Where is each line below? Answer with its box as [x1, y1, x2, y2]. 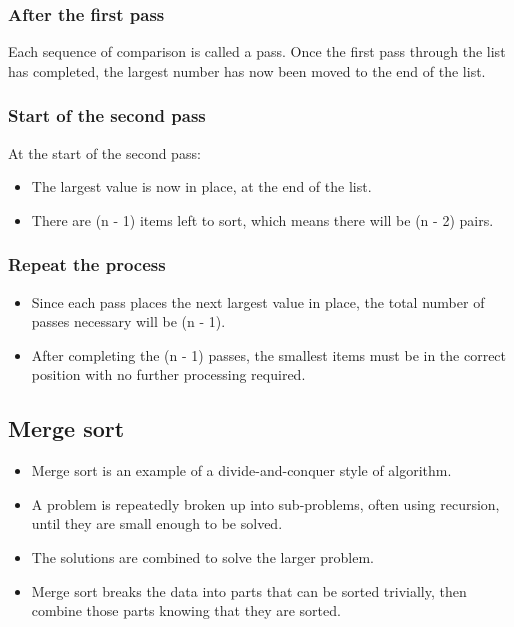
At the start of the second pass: [8, 142, 201, 163]
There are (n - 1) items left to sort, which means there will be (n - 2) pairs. [31, 209, 494, 230]
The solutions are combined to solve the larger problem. [31, 546, 374, 567]
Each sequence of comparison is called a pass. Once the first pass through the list [8, 41, 506, 62]
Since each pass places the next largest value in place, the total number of [31, 291, 485, 312]
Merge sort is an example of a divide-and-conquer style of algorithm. [31, 460, 452, 481]
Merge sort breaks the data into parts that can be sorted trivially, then [31, 580, 467, 601]
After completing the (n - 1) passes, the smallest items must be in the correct [31, 344, 507, 365]
